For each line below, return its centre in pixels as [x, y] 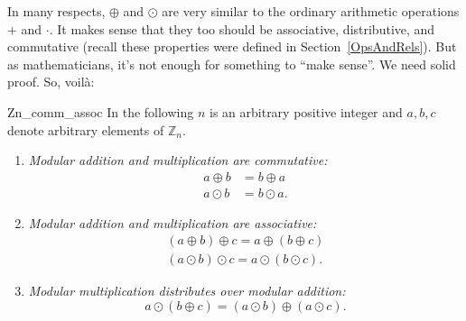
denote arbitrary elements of [86, 129]
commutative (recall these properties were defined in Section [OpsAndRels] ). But [232, 46]
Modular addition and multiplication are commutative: [178, 160]
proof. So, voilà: [51, 82]
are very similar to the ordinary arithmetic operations [311, 11]
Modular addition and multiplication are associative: [172, 222]
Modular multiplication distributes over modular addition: [187, 291]
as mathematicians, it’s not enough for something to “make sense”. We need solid [232, 64]
